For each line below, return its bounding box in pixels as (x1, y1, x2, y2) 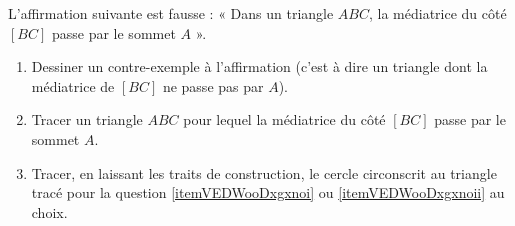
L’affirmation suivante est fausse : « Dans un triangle (8, 3, 334, 23)
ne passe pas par (162, 75, 264, 96)
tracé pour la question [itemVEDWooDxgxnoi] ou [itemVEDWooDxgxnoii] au (31, 182, 505, 203)
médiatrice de (31, 75, 115, 96)
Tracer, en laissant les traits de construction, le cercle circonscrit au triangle (31, 162, 497, 183)
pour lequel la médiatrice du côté (183, 109, 386, 130)
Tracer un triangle (31, 109, 143, 130)
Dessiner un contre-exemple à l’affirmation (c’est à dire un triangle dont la (31, 56, 488, 77)
